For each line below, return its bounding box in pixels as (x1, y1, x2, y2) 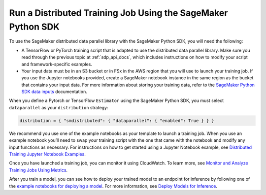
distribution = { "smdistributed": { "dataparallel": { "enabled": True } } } (19, 118, 214, 123)
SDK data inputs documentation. (21, 89, 87, 95)
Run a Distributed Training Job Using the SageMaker (9, 7, 228, 18)
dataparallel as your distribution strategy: (9, 104, 108, 110)
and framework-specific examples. (21, 61, 92, 67)
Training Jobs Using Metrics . (9, 167, 68, 173)
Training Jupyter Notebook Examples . (9, 151, 86, 157)
